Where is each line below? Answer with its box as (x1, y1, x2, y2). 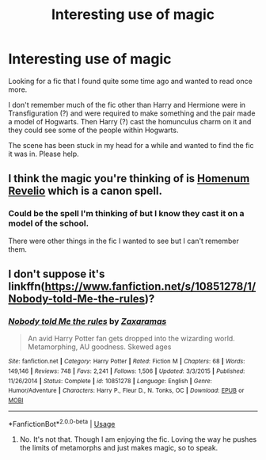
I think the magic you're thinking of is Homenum (8, 172, 250, 185)
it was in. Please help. (8, 149, 79, 158)
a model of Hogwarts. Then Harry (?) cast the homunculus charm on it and (8, 116, 252, 126)
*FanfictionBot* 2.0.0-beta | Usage (8, 417, 116, 428)
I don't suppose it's (8, 268, 105, 281)
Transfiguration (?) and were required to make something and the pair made (8, 108, 256, 118)
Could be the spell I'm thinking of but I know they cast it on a (8, 208, 245, 219)
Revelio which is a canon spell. (8, 184, 162, 198)
